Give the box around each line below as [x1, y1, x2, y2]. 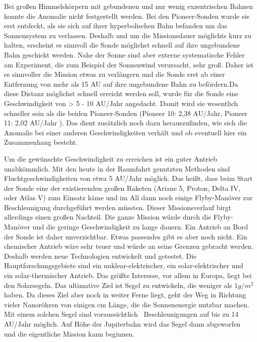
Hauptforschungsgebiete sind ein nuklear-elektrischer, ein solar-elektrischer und [4, 260, 243, 271]
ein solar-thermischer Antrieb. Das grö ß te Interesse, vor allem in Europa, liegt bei [4, 270, 252, 281]
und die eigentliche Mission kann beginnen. [4, 328, 135, 339]
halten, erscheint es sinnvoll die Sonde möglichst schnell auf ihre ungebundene [4, 40, 240, 50]
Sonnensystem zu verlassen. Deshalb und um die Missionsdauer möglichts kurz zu [4, 30, 252, 40]
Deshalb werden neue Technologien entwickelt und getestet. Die [4, 250, 197, 261]
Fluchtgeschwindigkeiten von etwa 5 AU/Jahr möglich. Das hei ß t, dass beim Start [4, 173, 253, 183]
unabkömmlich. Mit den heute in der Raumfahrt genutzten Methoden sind [4, 163, 230, 173]
